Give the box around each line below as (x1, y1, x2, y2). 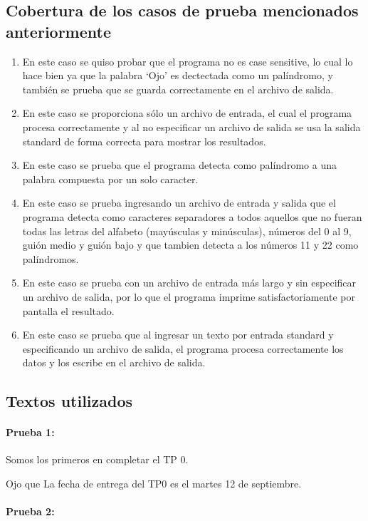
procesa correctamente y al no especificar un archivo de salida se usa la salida (22, 119, 361, 134)
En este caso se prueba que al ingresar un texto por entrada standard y (22, 327, 334, 342)
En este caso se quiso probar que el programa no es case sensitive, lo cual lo (22, 53, 353, 68)
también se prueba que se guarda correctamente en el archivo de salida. (22, 81, 334, 96)
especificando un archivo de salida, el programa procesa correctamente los (22, 341, 344, 356)
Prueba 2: (6, 504, 55, 519)
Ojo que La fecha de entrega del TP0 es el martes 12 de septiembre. (6, 476, 302, 491)
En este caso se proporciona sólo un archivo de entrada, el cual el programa (22, 105, 352, 120)
